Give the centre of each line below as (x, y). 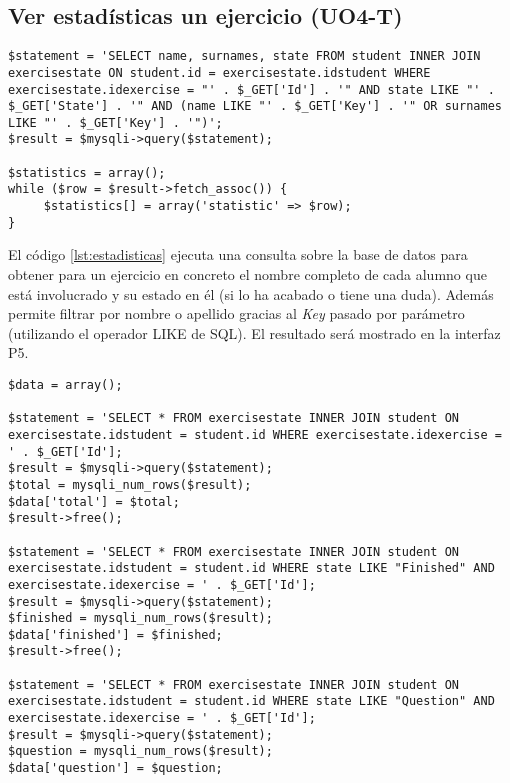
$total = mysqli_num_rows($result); (130, 484)
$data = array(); (65, 384)
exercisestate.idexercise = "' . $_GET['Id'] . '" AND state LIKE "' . (251, 89)
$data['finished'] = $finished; (115, 634)
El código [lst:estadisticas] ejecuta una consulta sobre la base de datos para (238, 254)
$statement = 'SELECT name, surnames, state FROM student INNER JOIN (244, 56)
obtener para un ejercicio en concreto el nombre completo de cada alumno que (247, 274)
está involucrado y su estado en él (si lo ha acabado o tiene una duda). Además (251, 293)
